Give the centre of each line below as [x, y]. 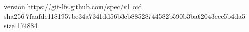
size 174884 [21, 25]
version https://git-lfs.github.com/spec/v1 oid [73, 6]
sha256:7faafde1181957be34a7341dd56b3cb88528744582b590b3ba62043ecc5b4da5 [125, 16]
